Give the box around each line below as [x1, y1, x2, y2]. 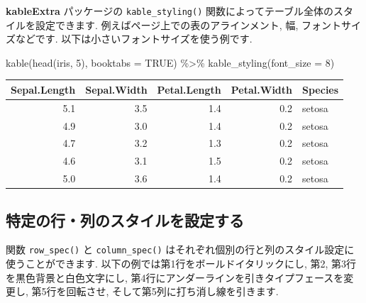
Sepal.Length [11, 82, 76, 97]
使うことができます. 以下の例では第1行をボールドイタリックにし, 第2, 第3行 [6, 256, 357, 271]
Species [302, 82, 339, 97]
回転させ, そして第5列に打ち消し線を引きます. [66, 284, 279, 299]
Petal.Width [231, 82, 293, 97]
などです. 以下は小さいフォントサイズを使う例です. [15, 31, 253, 46]
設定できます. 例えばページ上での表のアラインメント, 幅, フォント [35, 17, 341, 32]
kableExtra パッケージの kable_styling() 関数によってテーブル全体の [6, 4, 334, 18]
